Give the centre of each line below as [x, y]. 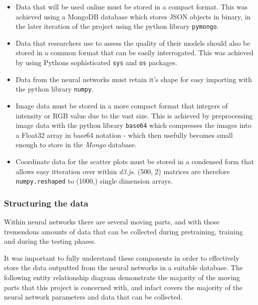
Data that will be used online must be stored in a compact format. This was [132, 6]
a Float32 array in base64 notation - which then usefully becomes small [124, 135]
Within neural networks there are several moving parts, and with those [112, 222]
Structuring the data [46, 203]
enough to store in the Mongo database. [76, 145]
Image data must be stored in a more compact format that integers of [122, 105]
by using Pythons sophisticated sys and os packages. [97, 62]
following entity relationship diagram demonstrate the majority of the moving [122, 277]
